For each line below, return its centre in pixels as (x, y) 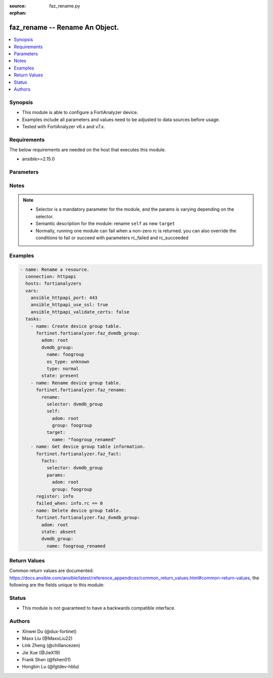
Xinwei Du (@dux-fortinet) (49, 631)
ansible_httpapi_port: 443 (64, 298)
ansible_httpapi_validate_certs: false (80, 312)
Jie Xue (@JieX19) (41, 652)
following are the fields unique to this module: (57, 585)
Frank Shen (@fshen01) (46, 660)
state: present (60, 376)
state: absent (59, 532)
